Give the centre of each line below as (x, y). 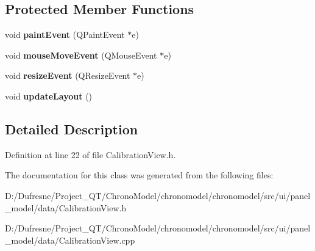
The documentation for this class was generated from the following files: (139, 175)
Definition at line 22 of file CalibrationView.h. (90, 154)
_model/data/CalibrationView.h (66, 207)
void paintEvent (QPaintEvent (65, 35)
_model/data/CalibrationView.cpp (70, 240)
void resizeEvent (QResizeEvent (68, 75)
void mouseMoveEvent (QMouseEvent (81, 55)
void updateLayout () (49, 96)
